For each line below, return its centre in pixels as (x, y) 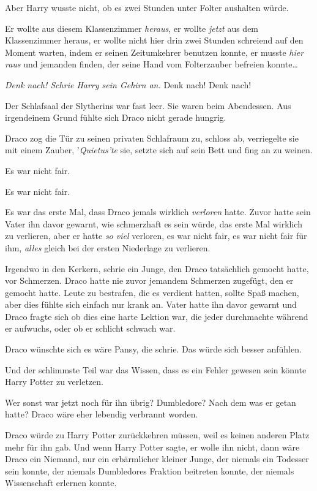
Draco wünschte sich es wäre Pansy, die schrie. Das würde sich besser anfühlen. (153, 349)
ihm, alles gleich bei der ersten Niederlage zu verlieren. (108, 247)
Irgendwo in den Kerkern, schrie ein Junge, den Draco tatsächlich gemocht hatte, (157, 268)
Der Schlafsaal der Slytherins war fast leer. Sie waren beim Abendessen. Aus (148, 105)
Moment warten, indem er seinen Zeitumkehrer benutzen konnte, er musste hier (155, 52)
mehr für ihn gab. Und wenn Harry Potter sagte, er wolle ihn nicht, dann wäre (152, 447)
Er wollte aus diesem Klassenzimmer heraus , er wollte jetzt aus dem (132, 28)
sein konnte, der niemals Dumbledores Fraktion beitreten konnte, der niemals (150, 470)
